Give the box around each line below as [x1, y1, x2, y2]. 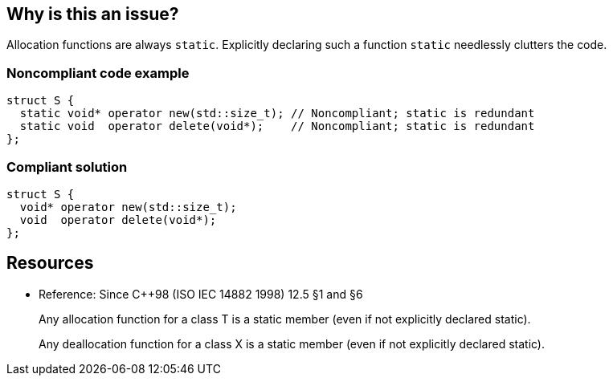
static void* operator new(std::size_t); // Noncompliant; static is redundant [19, 107, 535, 120]
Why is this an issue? [6, 4, 179, 24]
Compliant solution [6, 158, 128, 175]
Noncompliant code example [6, 64, 190, 81]
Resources [6, 253, 94, 274]
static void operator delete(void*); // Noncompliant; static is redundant [19, 120, 535, 133]
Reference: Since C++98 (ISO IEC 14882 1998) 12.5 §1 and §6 [39, 286, 363, 301]
